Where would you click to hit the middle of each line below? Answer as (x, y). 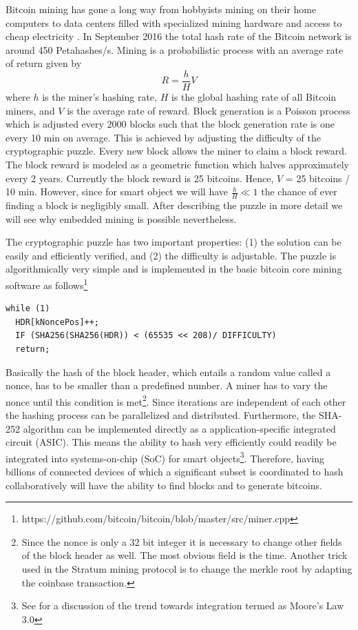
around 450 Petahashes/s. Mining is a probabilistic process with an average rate (175, 49)
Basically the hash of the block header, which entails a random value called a (168, 372)
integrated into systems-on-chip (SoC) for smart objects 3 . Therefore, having (165, 457)
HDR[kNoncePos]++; (57, 322)
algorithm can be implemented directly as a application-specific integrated (179, 428)
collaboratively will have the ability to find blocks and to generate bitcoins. (164, 485)
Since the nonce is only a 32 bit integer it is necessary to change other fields (182, 541)
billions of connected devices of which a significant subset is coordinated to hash (175, 472)
